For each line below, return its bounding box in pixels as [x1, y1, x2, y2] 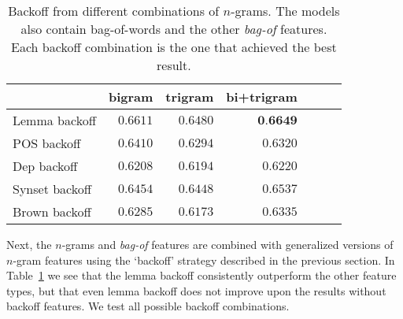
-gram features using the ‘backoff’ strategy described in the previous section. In [13, 251, 395, 268]
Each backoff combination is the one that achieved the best [11, 38, 337, 56]
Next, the [6, 236, 52, 252]
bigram [108, 87, 153, 106]
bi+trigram [226, 87, 298, 106]
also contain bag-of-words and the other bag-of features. [20, 20, 327, 38]
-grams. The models [231, 2, 340, 20]
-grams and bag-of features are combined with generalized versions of [61, 236, 394, 252]
